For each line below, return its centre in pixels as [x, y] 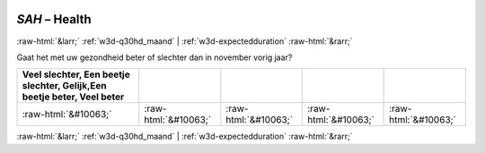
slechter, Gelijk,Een [64, 86]
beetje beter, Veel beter [73, 97]
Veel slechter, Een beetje [76, 74]
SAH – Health [54, 19]
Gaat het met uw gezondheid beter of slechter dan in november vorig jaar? [154, 57]
